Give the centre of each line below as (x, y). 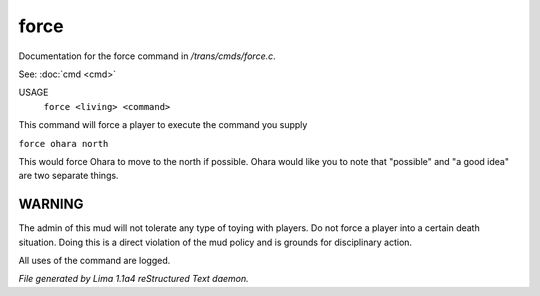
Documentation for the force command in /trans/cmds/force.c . (147, 56)
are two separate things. (68, 176)
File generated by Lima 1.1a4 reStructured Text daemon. (133, 279)
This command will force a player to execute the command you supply (163, 125)
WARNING (51, 204)
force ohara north (63, 143)
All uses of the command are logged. (94, 260)
